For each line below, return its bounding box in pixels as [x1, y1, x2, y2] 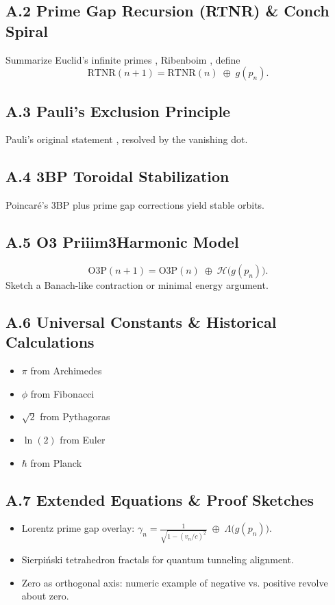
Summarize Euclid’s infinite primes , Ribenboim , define [5, 52, 240, 66]
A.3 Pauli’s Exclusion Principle [5, 100, 231, 121]
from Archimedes [30, 363, 102, 378]
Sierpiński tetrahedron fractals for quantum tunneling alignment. [21, 552, 294, 567]
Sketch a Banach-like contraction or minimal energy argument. [5, 277, 269, 292]
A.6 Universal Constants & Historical [5, 311, 277, 332]
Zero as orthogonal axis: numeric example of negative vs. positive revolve [21, 575, 328, 589]
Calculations [5, 331, 95, 352]
